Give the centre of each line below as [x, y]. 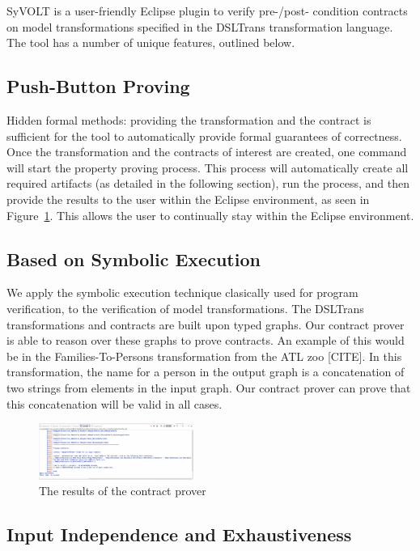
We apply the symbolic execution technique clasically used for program [182, 292]
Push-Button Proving [98, 86]
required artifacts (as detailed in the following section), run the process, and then [208, 183]
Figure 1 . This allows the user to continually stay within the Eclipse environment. [210, 215]
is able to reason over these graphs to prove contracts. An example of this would [206, 340]
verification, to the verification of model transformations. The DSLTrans [185, 308]
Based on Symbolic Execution [134, 259]
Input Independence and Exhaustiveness [179, 534]
